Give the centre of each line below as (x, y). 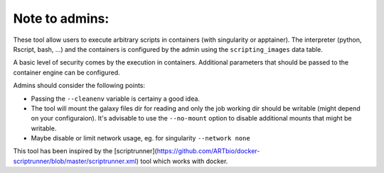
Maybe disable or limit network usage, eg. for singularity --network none (140, 138)
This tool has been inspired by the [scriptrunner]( (85, 151)
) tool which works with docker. (182, 161)
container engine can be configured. (66, 72)
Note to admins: (61, 18)
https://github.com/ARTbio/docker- (208, 151)
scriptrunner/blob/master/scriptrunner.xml (75, 161)
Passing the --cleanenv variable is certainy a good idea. (116, 99)
